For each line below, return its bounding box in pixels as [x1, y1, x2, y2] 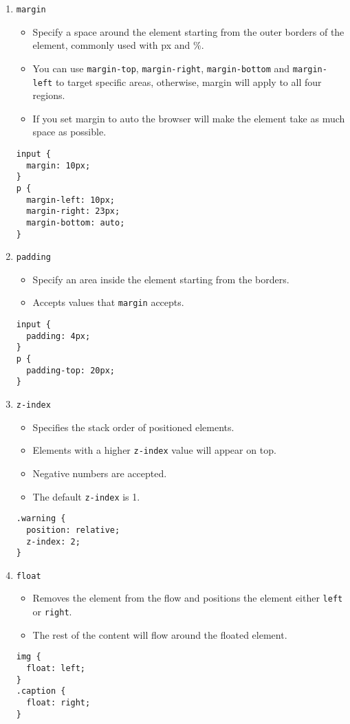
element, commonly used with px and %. [32, 38, 204, 52]
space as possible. [32, 124, 107, 139]
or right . [32, 604, 72, 619]
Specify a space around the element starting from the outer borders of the [32, 24, 344, 39]
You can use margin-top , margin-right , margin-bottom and [32, 61, 290, 75]
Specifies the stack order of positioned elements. [32, 419, 234, 434]
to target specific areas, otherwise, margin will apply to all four [55, 74, 322, 89]
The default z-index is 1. [32, 489, 140, 503]
